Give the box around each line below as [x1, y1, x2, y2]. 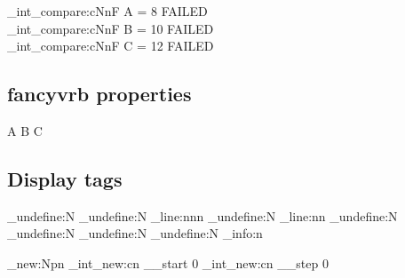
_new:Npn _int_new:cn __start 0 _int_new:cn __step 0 [7, 253, 329, 272]
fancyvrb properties [7, 80, 192, 107]
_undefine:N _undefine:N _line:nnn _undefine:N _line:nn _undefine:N [7, 206, 398, 225]
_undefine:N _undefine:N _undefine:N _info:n [7, 224, 263, 242]
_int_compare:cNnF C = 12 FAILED [7, 36, 214, 55]
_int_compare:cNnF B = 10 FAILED [7, 19, 214, 37]
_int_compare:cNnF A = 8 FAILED [7, 2, 208, 20]
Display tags [7, 164, 123, 192]
